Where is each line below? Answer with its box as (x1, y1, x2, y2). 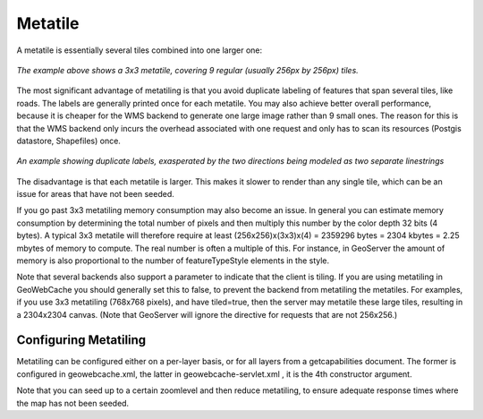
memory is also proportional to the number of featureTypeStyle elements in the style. (16, 255, 330, 266)
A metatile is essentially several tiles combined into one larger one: (16, 45, 263, 56)
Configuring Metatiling (16, 332, 147, 348)
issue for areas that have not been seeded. (16, 189, 174, 200)
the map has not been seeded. (16, 398, 130, 408)
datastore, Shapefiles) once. (16, 135, 121, 146)
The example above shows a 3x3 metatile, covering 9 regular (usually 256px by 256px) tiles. (16, 64, 360, 75)
